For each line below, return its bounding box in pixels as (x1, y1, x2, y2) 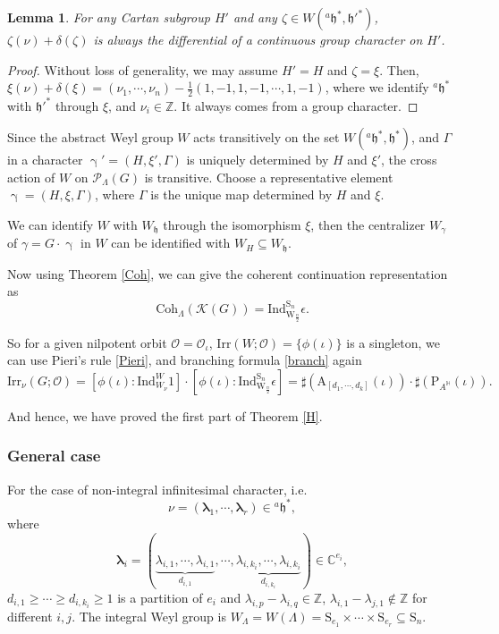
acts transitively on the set (193, 128, 340, 147)
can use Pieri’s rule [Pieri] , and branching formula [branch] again (7, 351, 362, 369)
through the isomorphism (163, 215, 301, 233)
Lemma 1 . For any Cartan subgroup (7, 8, 210, 26)
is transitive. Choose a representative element (144, 167, 393, 186)
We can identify (7, 215, 94, 233)
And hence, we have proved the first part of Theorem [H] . (7, 406, 323, 425)
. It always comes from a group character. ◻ (173, 96, 419, 114)
